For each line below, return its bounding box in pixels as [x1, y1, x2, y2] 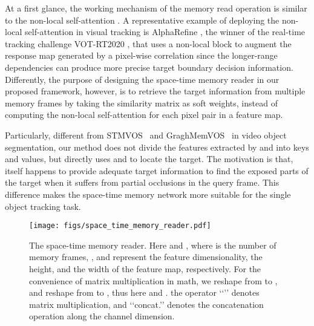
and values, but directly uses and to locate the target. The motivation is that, [5, 152, 293, 165]
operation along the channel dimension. [29, 310, 175, 322]
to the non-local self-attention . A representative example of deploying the [5, 13, 280, 26]
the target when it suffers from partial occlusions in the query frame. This [5, 176, 280, 189]
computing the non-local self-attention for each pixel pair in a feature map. [5, 108, 283, 121]
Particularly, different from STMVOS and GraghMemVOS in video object [5, 128, 287, 141]
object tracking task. [5, 200, 81, 212]
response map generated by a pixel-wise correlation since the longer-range [5, 49, 278, 62]
